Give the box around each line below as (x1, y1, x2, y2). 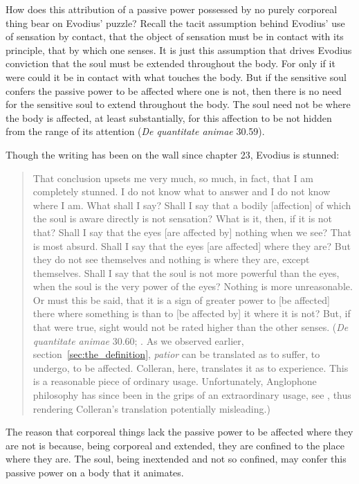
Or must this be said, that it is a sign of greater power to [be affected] (33, 292, 330, 307)
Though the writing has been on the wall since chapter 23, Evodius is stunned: (6, 147, 340, 161)
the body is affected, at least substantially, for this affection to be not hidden (6, 110, 332, 125)
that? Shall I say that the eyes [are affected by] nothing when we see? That (33, 224, 352, 239)
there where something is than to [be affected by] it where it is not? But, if (33, 306, 351, 321)
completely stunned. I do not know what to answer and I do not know (33, 184, 331, 199)
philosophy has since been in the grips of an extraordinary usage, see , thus (33, 388, 351, 402)
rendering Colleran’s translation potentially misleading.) (33, 401, 270, 415)
